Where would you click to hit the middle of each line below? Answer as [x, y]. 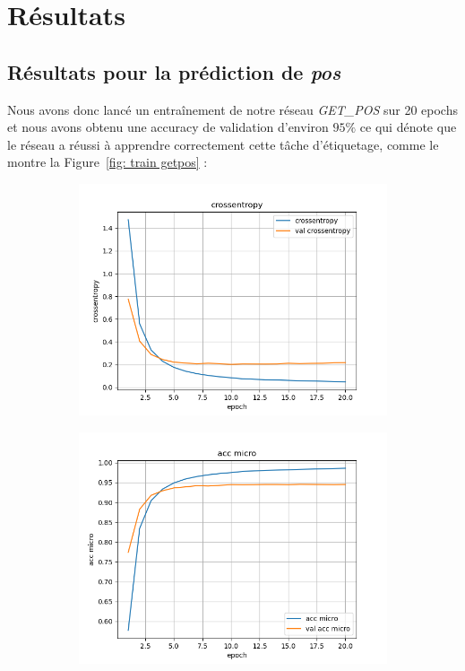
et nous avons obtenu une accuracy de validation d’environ [168, 127]
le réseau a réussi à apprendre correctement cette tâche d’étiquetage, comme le [223, 144]
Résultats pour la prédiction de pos [174, 71]
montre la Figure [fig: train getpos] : [108, 162]
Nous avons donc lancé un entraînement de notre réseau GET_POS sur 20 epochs [232, 109]
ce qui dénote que [408, 127]
